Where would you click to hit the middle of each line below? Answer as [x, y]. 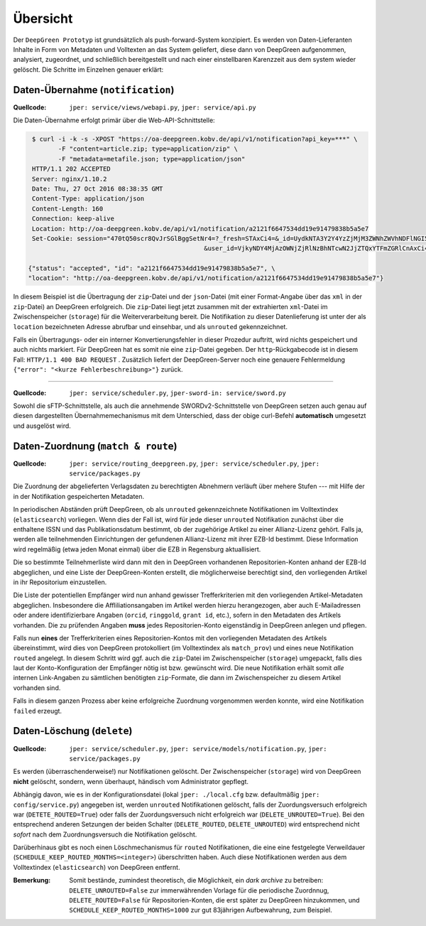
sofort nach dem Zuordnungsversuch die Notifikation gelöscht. [105, 834]
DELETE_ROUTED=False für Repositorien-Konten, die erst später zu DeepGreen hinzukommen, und [214, 900]
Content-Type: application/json [88, 199]
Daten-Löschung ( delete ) [73, 731]
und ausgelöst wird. [42, 426]
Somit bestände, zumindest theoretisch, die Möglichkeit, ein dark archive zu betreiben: [196, 881]
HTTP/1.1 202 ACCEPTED [72, 169]
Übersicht [43, 18]
